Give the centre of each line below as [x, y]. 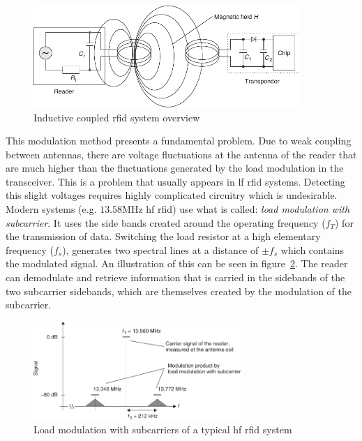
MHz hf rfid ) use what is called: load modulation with [236, 209]
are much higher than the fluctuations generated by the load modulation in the [175, 168]
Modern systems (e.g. [51, 209]
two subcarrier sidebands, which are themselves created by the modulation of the [179, 291]
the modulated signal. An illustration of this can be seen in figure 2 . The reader [177, 263]
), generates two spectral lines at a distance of [160, 249]
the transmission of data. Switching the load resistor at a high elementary [163, 236]
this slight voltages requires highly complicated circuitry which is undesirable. [172, 195]
